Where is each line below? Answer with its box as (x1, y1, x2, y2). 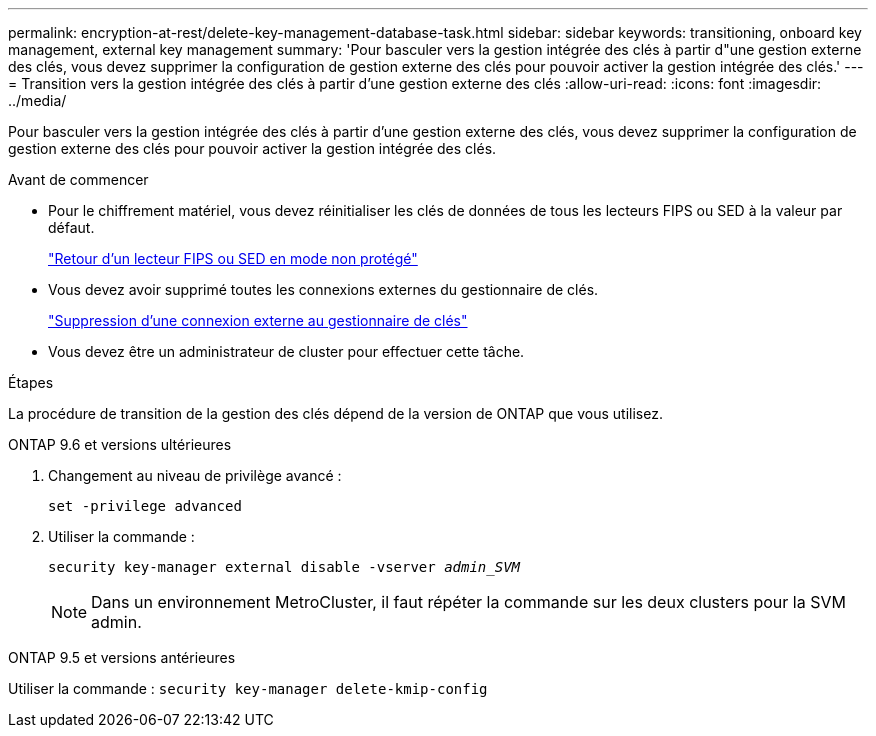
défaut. (48, 219, 95, 236)
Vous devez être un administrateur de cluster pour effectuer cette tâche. (48, 343, 525, 360)
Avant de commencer (8, 171, 149, 188)
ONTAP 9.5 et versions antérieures (8, 649, 236, 666)
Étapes (8, 374, 54, 391)
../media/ (8, 92, 67, 109)
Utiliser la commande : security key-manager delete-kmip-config (8, 680, 488, 697)
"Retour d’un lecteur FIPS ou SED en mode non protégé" (48, 250, 418, 267)
